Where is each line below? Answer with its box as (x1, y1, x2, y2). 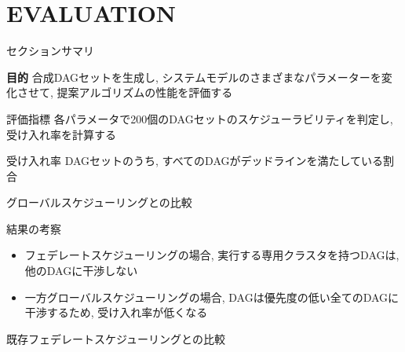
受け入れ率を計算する (6, 126, 116, 142)
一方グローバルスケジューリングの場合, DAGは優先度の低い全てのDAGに (24, 288, 400, 305)
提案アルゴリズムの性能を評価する (57, 84, 233, 101)
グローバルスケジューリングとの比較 (6, 194, 192, 211)
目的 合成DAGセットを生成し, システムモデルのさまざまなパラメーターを (6, 68, 381, 85)
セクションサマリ (6, 42, 94, 59)
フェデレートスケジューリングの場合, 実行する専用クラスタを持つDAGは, (24, 247, 400, 263)
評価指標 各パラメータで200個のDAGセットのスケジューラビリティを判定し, (6, 110, 393, 126)
